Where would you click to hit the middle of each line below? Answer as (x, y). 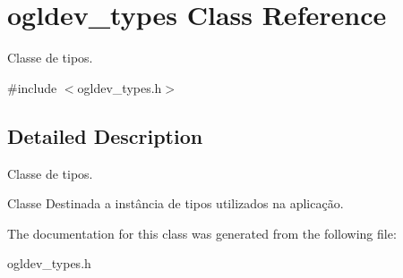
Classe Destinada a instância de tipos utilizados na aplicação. (176, 203)
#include (32, 87)
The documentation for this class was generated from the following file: (202, 233)
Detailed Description (105, 135)
